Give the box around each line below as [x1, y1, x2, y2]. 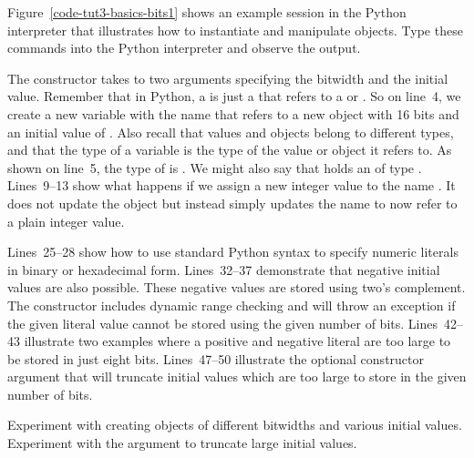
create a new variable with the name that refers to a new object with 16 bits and [7, 104, 459, 123]
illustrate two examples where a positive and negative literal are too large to [24, 331, 451, 351]
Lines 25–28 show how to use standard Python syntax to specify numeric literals [7, 242, 459, 261]
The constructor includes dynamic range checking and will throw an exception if [7, 295, 456, 314]
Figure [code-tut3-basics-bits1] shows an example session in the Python [7, 3, 407, 21]
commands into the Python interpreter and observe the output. [7, 38, 361, 57]
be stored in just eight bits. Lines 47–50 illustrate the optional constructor [7, 349, 425, 368]
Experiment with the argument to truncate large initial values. [7, 433, 357, 453]
